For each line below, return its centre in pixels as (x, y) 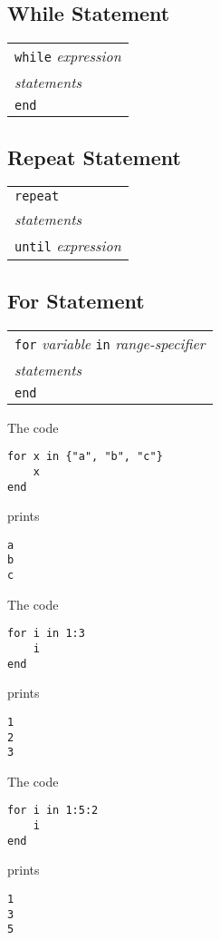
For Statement (76, 300)
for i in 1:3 (46, 634)
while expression (68, 56)
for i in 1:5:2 (53, 811)
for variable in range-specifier (110, 343)
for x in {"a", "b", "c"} (85, 457)
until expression (68, 246)
